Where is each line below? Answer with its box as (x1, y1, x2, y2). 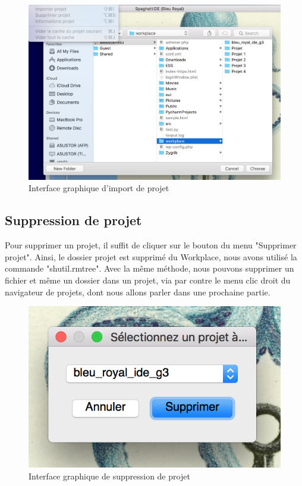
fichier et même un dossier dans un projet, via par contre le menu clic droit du (5, 274, 291, 286)
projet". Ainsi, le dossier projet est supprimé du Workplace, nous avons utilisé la (5, 250, 297, 263)
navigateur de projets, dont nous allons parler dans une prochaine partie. (5, 285, 270, 298)
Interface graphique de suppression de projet (29, 469, 190, 482)
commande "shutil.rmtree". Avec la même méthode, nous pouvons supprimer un (5, 262, 294, 275)
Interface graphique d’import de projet (29, 182, 169, 194)
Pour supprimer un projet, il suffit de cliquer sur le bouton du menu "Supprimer (5, 239, 297, 251)
